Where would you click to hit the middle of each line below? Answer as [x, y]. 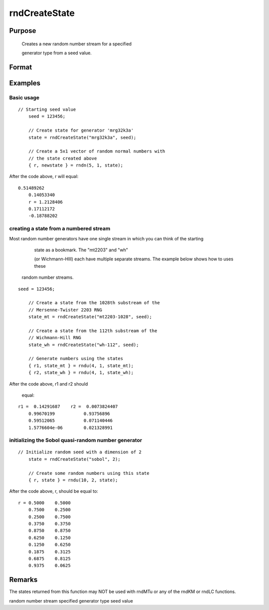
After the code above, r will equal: [44, 177]
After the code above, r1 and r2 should [49, 384]
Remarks [23, 580]
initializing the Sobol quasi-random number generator [76, 440]
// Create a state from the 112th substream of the [93, 331]
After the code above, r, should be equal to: [54, 491]
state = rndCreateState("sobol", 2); [74, 459]
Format [21, 67]
